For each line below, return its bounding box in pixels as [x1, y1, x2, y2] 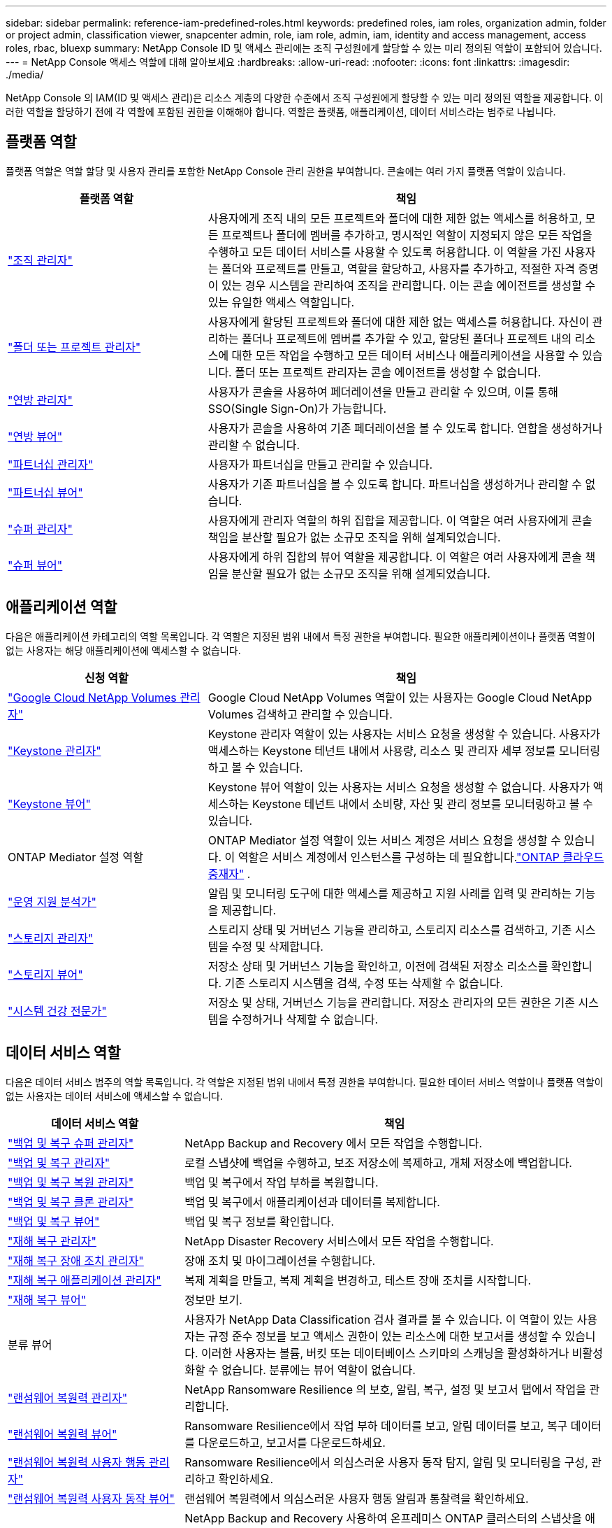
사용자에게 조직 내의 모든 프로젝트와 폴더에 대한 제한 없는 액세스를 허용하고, [207, 211, 583, 225]
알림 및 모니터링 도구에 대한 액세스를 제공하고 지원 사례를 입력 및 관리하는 [207, 886, 572, 900]
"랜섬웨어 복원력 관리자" [8, 1390, 128, 1405]
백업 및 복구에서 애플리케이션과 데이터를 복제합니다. [184, 1194, 440, 1209]
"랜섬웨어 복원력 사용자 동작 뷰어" [8, 1491, 175, 1506]
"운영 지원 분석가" [8, 894, 96, 909]
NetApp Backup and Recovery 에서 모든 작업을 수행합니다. [184, 1136, 483, 1150]
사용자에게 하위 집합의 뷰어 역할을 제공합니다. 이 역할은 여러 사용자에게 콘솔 [207, 549, 583, 564]
